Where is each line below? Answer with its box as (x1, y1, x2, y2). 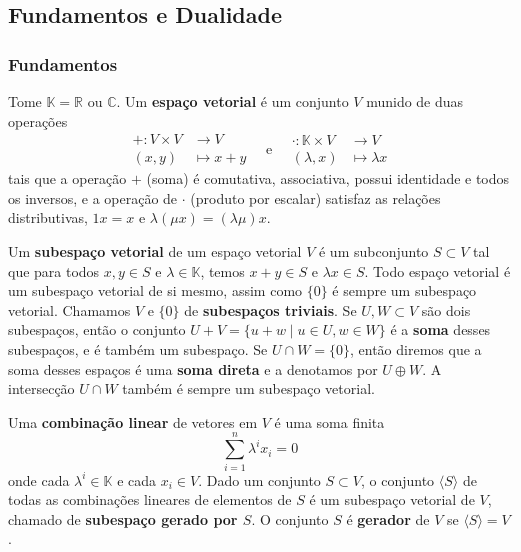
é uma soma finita (274, 411, 385, 432)
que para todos (8, 260, 100, 281)
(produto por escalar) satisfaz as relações (190, 187, 441, 208)
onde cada (8, 469, 70, 490)
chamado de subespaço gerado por (8, 508, 238, 529)
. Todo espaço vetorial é (364, 260, 511, 281)
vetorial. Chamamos (8, 299, 131, 320)
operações (8, 110, 68, 131)
